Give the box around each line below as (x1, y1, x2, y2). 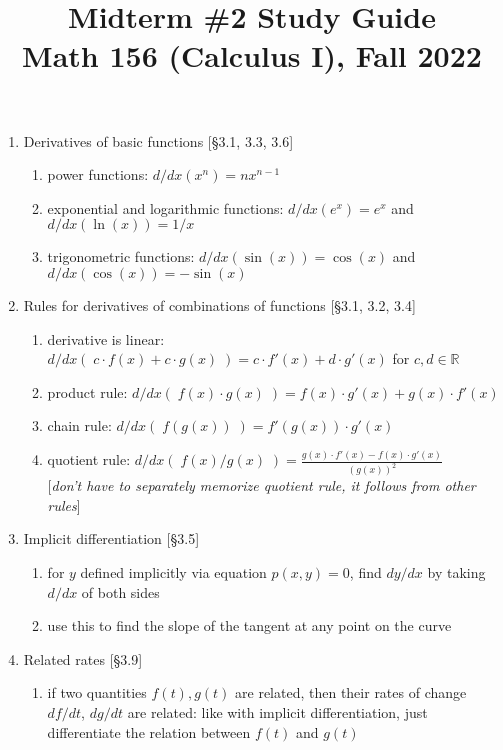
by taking (427, 561, 486, 582)
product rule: (47, 381, 128, 402)
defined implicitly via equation (80, 561, 267, 582)
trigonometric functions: (47, 246, 195, 267)
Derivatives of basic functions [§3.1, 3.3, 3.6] (23, 130, 294, 151)
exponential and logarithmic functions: (47, 197, 284, 218)
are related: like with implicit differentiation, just (127, 701, 428, 722)
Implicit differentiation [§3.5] (23, 528, 200, 549)
